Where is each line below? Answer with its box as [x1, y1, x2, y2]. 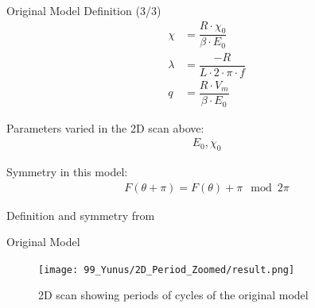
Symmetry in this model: [6, 163, 128, 179]
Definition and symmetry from [6, 206, 155, 223]
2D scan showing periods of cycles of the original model [38, 287, 309, 303]
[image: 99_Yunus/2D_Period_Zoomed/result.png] [38, 264, 295, 275]
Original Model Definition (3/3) [6, 2, 161, 18]
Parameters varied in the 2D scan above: [6, 119, 204, 136]
